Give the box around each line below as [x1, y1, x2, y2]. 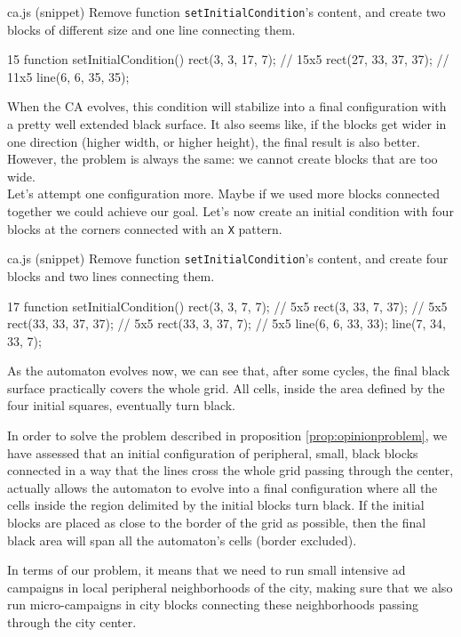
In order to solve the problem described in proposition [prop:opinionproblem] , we [7, 426, 448, 445]
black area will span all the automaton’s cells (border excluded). [7, 530, 357, 549]
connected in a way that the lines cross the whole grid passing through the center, [7, 461, 454, 480]
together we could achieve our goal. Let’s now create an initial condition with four [7, 202, 454, 220]
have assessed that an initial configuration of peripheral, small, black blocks [7, 443, 418, 462]
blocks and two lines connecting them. [7, 266, 215, 285]
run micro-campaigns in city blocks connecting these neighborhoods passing [7, 595, 418, 614]
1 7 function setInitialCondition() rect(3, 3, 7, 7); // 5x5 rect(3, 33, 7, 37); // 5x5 [7, 296, 448, 315]
